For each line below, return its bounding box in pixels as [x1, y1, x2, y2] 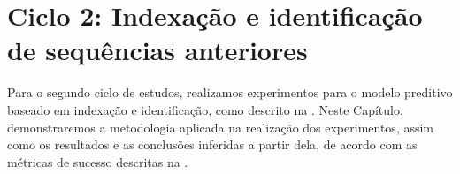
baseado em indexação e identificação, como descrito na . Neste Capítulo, [7, 100, 403, 118]
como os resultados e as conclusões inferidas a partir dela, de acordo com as [7, 135, 418, 154]
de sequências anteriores [7, 32, 308, 68]
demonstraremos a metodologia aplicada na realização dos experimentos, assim [7, 117, 434, 136]
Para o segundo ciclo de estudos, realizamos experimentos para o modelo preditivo [7, 83, 453, 102]
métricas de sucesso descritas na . [7, 152, 188, 170]
